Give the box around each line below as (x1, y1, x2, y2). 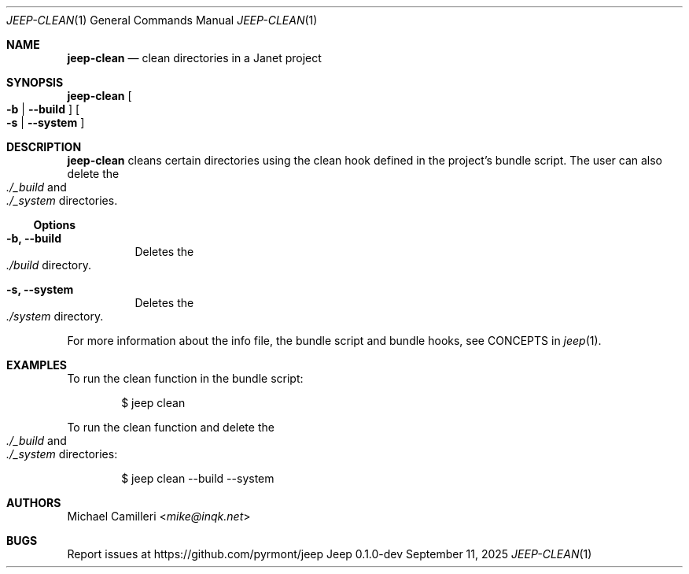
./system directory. (6, 309, 104, 323)
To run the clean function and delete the (67, 420, 274, 434)
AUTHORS (6, 496, 61, 509)
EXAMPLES (6, 358, 67, 372)
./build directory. (6, 258, 92, 272)
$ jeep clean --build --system (121, 472, 274, 485)
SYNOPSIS (6, 76, 64, 89)
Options (33, 218, 76, 231)
